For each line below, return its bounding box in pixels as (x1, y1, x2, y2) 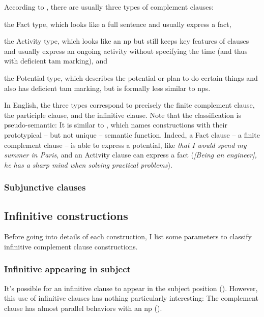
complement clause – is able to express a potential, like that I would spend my (4, 139, 247, 150)
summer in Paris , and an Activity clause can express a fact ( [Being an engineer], (4, 149, 257, 160)
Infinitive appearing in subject (4, 263, 131, 275)
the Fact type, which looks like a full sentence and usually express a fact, (4, 18, 231, 29)
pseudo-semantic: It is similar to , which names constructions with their (4, 119, 227, 130)
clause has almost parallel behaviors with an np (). (4, 302, 162, 313)
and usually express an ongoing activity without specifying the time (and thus (4, 45, 248, 56)
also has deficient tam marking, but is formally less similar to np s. (4, 82, 211, 93)
